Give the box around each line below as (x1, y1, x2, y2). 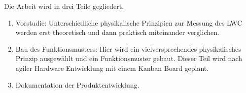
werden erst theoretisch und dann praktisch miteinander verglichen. (15, 27, 219, 37)
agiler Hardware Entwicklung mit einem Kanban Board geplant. (15, 62, 209, 73)
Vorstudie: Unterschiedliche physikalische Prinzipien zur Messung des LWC (15, 17, 243, 28)
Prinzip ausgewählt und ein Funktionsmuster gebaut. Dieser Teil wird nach (15, 53, 242, 63)
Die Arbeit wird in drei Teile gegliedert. (4, 1, 124, 11)
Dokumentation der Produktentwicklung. (15, 79, 140, 90)
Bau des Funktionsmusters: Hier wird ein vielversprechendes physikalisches (15, 43, 241, 54)
